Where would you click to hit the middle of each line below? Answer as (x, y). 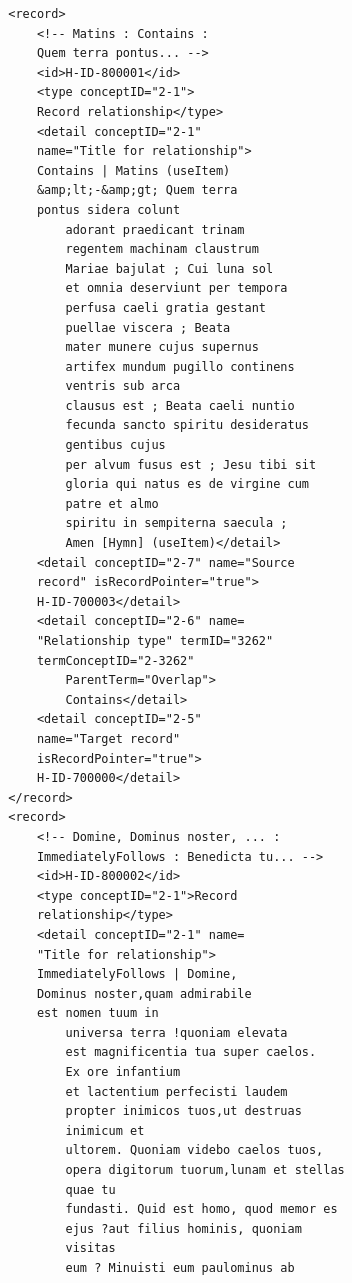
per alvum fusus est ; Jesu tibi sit (191, 464)
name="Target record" (108, 738)
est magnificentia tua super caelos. (191, 1052)
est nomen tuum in (97, 1013)
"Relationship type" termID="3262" (155, 641)
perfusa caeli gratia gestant (165, 307)
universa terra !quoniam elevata (176, 1032)
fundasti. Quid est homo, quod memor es (201, 1209)
